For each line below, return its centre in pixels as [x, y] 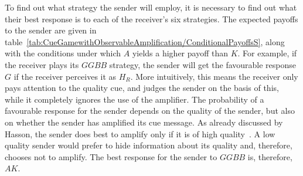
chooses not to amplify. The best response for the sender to [111, 156]
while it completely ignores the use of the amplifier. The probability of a [135, 99]
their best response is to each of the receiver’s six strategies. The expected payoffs [151, 18]
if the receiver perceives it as [65, 76]
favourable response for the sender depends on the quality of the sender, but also [150, 111]
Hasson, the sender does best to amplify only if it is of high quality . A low [140, 133]
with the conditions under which [63, 53]
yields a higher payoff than [180, 53]
